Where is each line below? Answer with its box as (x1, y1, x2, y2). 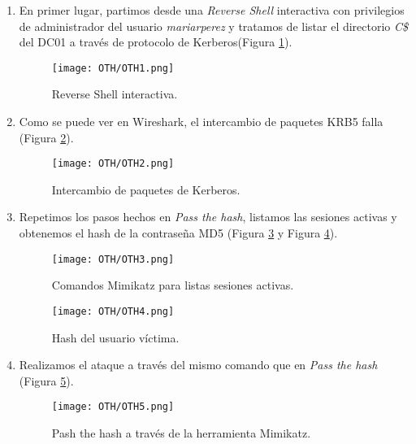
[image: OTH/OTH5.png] (51, 401, 175, 413)
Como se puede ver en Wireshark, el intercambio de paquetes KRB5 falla (19, 113, 383, 130)
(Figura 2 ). (19, 128, 74, 146)
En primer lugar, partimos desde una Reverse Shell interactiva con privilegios (19, 2, 405, 18)
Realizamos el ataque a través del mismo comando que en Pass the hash (19, 356, 378, 373)
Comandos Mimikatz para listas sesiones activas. (51, 276, 294, 294)
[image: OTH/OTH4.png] (51, 305, 175, 317)
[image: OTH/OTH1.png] (51, 62, 175, 74)
